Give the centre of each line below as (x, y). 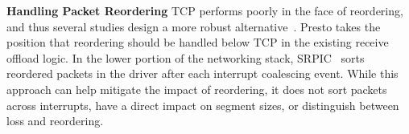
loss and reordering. (55, 121)
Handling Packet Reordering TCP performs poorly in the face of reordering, (205, 10)
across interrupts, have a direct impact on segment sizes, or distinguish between (203, 105)
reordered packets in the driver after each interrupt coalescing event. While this (202, 73)
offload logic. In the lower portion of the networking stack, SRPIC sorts (186, 57)
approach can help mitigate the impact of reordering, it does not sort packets (197, 89)
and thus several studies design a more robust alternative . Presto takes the (194, 26)
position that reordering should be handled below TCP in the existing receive (198, 42)
